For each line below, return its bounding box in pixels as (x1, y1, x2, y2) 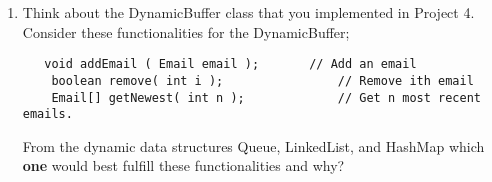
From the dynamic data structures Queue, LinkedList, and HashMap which (22, 135, 485, 156)
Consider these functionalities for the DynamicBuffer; (22, 21, 350, 42)
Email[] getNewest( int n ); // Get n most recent (51, 90, 481, 105)
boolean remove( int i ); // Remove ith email (51, 73, 474, 88)
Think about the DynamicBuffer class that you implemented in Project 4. (22, 2, 475, 22)
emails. (22, 107, 73, 122)
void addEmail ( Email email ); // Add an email (44, 57, 417, 72)
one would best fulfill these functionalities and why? (22, 155, 345, 176)
